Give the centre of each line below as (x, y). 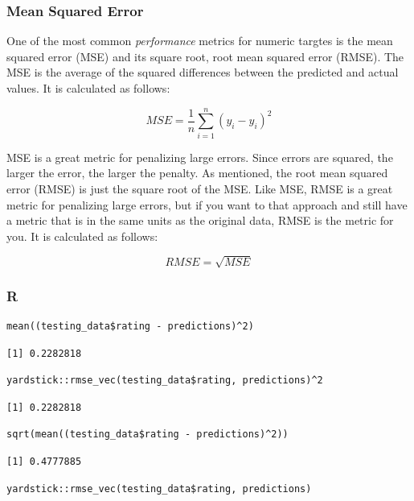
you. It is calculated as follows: (82, 236)
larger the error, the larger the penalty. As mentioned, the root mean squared (197, 173)
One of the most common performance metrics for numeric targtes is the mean (200, 41)
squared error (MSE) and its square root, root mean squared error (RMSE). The (205, 56)
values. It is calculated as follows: (88, 88)
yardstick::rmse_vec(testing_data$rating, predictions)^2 (165, 381)
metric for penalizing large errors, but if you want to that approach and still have (207, 204)
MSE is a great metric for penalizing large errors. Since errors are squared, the (200, 157)
